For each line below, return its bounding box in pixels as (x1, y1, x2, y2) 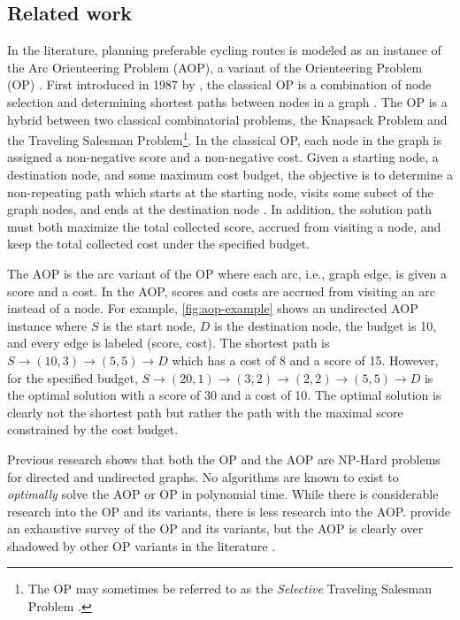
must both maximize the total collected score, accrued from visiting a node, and (7, 217, 441, 235)
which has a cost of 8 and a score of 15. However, (172, 350, 439, 369)
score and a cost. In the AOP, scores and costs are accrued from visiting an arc (7, 281, 435, 300)
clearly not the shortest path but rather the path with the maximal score (7, 402, 403, 421)
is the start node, (103, 316, 196, 334)
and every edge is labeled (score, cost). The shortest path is (7, 333, 330, 352)
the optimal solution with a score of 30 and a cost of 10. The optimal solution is (7, 386, 441, 404)
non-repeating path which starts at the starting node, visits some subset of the (7, 182, 433, 201)
